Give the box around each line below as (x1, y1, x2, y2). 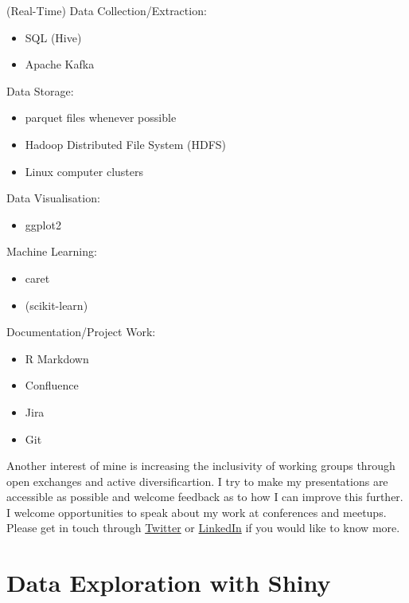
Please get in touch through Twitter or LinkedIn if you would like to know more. (6, 519, 400, 536)
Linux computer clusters (25, 162, 144, 179)
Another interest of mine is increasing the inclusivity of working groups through (6, 457, 395, 474)
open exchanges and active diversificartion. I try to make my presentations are (6, 472, 388, 489)
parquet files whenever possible (25, 109, 177, 126)
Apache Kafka (25, 56, 95, 72)
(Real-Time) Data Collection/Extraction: (6, 2, 207, 18)
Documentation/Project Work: (6, 323, 156, 340)
